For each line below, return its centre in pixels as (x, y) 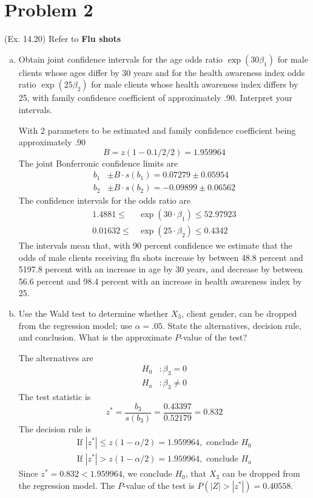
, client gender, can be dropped (239, 313)
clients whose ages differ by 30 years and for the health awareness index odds (162, 72)
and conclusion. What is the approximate (95, 337)
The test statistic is (55, 396)
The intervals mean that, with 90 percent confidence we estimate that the (155, 245)
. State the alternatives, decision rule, (232, 325)
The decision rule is (55, 428)
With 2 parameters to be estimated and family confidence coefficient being (157, 130)
